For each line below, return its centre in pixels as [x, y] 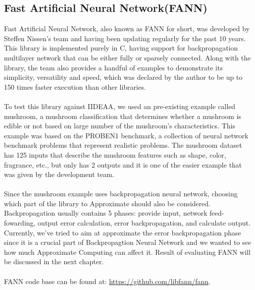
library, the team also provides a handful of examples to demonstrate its [113, 67]
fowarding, [20, 223]
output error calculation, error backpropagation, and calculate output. [144, 223]
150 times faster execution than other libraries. [75, 87]
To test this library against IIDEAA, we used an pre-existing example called [120, 106]
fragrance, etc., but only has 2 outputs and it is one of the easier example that [123, 164]
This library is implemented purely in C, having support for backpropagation [121, 48]
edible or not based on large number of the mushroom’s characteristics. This [120, 126]
